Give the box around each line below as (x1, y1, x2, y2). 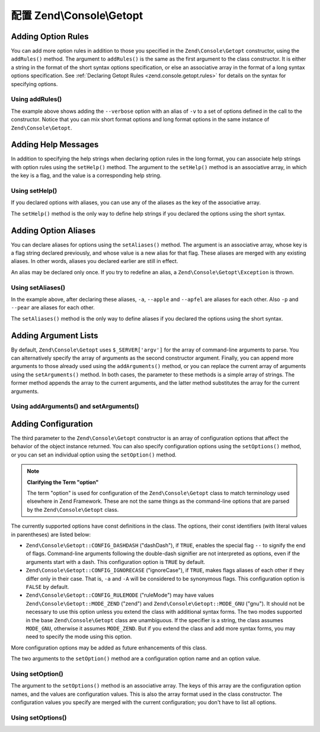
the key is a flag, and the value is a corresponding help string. (11, 172, 162, 179)
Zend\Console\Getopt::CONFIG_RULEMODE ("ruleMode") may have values (25, 591, 215, 599)
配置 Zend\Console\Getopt (11, 9, 143, 22)
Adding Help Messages (11, 140, 99, 150)
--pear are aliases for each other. (11, 304, 95, 311)
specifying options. (11, 80, 58, 87)
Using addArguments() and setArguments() (11, 403, 139, 411)
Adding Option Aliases (11, 226, 96, 236)
